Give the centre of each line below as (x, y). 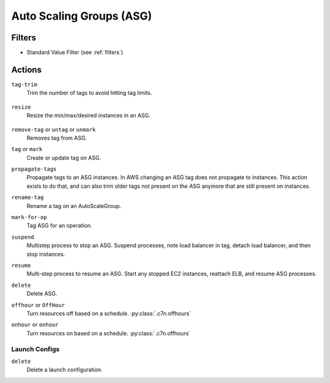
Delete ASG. (42, 294)
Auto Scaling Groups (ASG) (82, 16)
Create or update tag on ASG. (64, 158)
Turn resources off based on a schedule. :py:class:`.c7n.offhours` (109, 313)
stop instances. (46, 254)
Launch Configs (35, 349)
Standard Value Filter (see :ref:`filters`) (75, 53)
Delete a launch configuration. (65, 370)
